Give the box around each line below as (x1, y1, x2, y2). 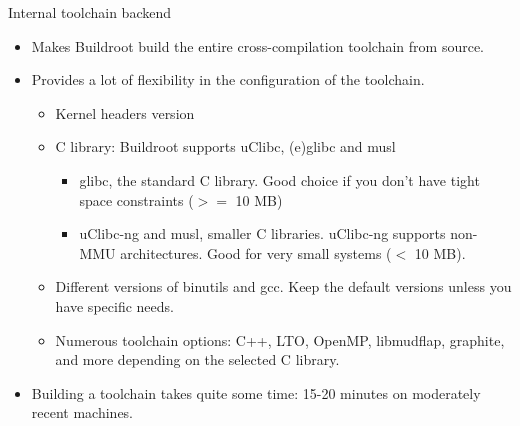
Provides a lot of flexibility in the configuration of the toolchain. (31, 69, 425, 90)
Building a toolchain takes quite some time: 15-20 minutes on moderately (31, 382, 481, 403)
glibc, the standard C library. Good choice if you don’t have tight (79, 169, 480, 190)
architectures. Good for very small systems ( (120, 242, 392, 263)
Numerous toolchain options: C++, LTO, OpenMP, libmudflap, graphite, (55, 329, 505, 350)
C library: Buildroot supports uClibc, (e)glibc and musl (55, 136, 396, 157)
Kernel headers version (55, 102, 195, 123)
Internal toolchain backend (8, 2, 172, 22)
